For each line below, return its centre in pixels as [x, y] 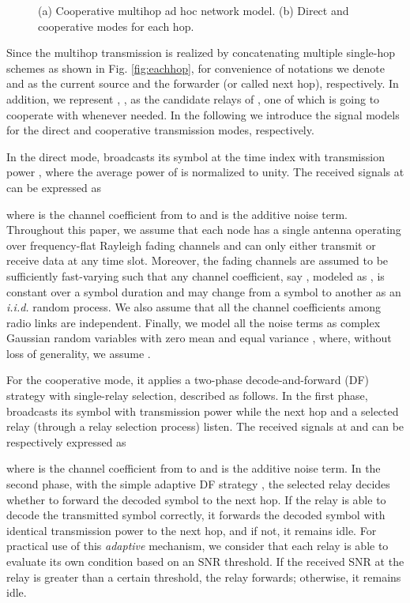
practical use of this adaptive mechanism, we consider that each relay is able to [197, 546]
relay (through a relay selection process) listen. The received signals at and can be [205, 426]
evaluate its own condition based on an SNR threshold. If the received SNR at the [205, 561]
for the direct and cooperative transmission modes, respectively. [160, 130]
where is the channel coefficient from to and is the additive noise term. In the [194, 468]
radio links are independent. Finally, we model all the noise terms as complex [194, 322]
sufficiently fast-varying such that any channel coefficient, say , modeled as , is [196, 275]
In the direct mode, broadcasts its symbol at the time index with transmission [196, 156]
